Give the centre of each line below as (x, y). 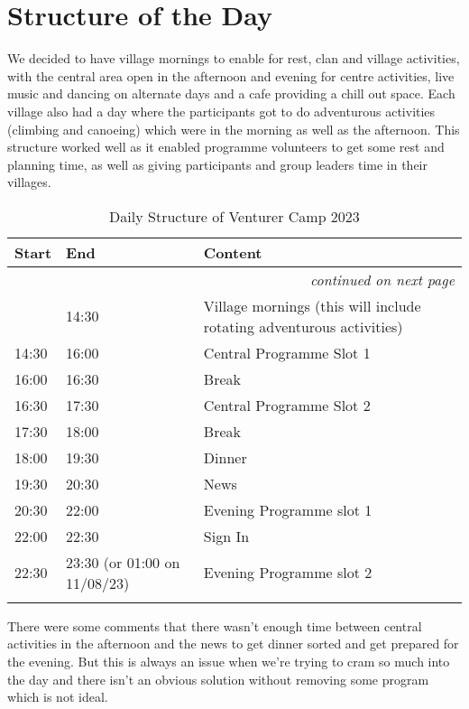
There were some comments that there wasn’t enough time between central (215, 625)
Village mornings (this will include (312, 305)
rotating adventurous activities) (303, 326)
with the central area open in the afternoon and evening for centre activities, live (231, 75)
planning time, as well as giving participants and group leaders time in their (217, 164)
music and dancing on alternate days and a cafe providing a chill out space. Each (231, 93)
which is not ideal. (58, 697)
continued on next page (382, 279)
